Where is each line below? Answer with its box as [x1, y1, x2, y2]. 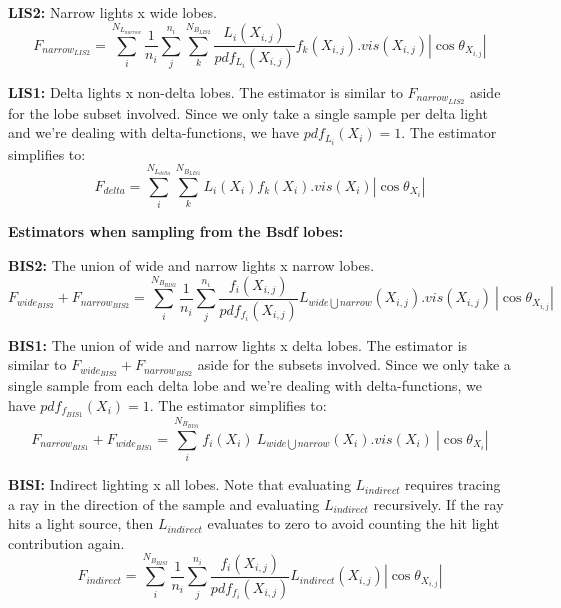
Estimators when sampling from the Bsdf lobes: [8, 221, 344, 242]
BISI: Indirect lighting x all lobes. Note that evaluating [8, 474, 351, 495]
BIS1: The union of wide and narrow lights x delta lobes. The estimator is [8, 334, 468, 355]
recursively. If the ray [373, 493, 504, 514]
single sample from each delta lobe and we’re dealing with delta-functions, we [8, 375, 482, 396]
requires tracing [405, 474, 501, 495]
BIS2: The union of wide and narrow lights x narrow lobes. [8, 254, 375, 275]
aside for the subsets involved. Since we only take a [197, 354, 511, 375]
